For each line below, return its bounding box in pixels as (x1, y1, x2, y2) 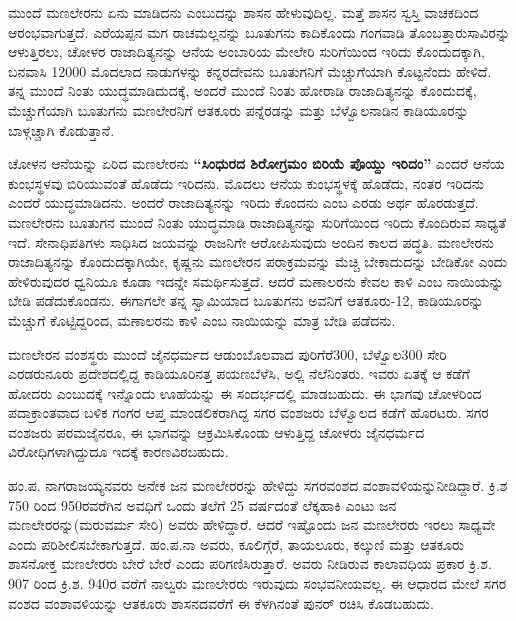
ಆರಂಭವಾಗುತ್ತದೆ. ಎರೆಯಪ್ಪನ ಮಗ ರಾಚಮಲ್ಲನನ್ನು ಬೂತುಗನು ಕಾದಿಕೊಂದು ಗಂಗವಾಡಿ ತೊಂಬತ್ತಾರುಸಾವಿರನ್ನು (8, 21, 511, 42)
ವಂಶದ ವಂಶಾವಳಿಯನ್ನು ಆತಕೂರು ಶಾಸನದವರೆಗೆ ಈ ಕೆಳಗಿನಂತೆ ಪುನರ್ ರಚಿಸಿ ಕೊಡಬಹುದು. (8, 592, 434, 613)
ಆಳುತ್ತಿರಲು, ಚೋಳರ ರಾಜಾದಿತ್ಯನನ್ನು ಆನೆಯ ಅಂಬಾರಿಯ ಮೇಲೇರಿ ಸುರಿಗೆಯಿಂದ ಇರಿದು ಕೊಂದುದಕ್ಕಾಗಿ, (8, 41, 485, 62)
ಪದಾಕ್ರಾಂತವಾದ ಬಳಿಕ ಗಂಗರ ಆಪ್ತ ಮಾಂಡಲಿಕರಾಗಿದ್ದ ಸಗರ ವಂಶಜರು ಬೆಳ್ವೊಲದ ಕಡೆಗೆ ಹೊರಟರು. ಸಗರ (8, 402, 489, 423)
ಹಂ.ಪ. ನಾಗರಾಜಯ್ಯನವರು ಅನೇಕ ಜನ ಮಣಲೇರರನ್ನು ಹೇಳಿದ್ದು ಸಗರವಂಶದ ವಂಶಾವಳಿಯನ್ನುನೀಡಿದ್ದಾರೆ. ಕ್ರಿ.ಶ (8, 475, 508, 496)
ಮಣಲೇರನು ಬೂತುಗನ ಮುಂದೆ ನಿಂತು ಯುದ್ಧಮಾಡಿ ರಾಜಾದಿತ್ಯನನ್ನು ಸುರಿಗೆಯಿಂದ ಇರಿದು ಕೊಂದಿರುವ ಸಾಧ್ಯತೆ (8, 211, 507, 232)
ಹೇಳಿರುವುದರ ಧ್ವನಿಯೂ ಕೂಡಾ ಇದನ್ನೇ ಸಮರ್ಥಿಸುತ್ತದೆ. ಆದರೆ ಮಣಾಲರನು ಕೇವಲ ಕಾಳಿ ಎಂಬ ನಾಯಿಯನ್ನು (8, 270, 504, 291)
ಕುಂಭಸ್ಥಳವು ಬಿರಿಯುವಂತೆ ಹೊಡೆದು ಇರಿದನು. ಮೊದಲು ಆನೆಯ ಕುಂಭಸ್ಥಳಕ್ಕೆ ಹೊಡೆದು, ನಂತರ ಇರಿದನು (8, 172, 484, 193)
